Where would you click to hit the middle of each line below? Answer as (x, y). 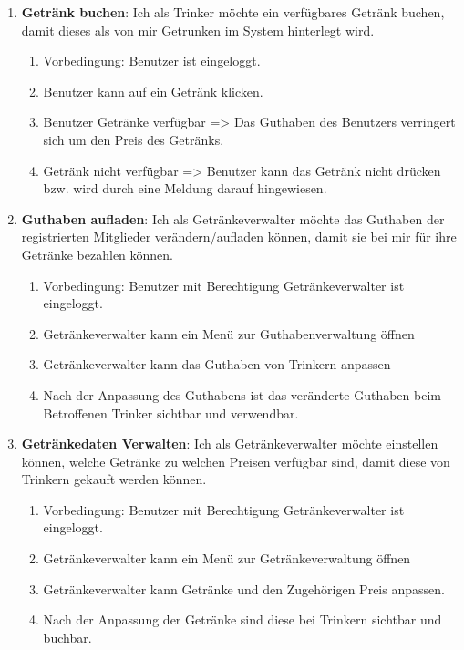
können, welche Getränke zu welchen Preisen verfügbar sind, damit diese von (236, 461)
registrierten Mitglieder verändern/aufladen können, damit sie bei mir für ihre (239, 237)
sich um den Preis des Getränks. (134, 139)
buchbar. (67, 637)
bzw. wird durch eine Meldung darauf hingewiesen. (185, 188)
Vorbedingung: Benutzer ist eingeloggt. (152, 61)
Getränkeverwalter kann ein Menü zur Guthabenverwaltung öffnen (229, 333)
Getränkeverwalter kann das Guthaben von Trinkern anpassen (217, 364)
